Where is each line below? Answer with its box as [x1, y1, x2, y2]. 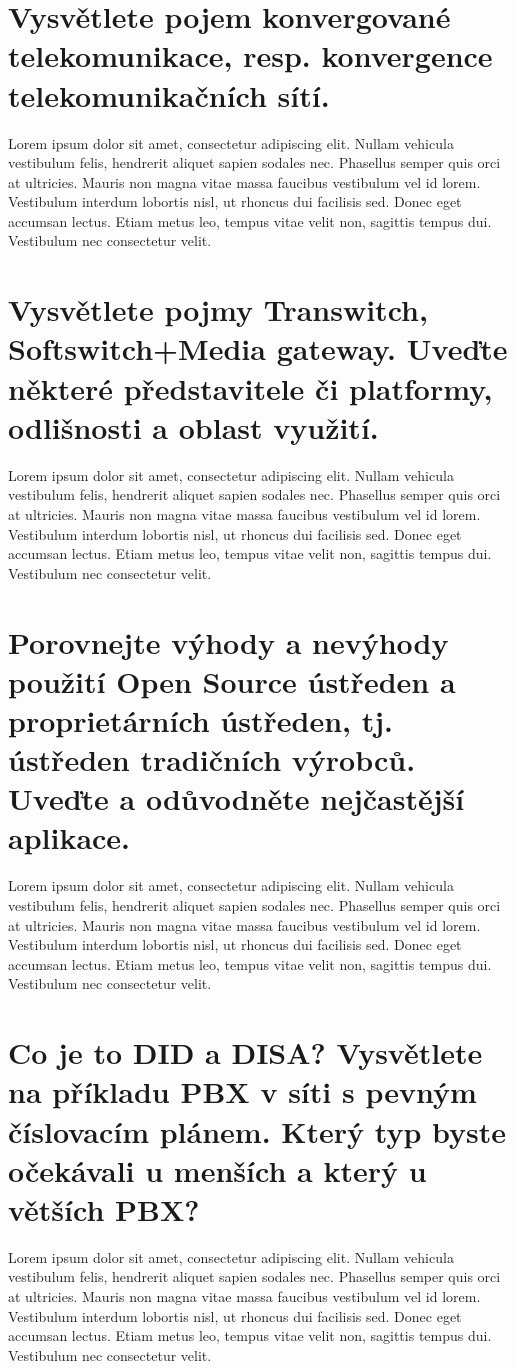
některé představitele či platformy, [8, 367, 493, 408]
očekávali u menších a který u [8, 1149, 427, 1190]
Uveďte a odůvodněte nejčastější [8, 778, 465, 819]
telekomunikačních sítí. [8, 74, 330, 115]
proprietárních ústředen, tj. [8, 699, 394, 740]
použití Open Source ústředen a [8, 660, 456, 701]
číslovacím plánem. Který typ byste [8, 1110, 507, 1151]
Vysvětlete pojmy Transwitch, [8, 289, 428, 330]
